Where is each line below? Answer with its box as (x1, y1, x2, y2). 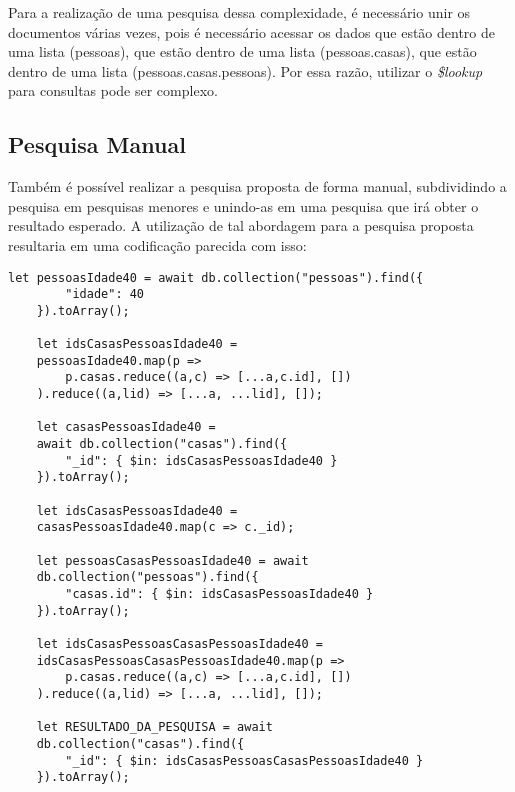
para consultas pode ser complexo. (8, 80, 218, 101)
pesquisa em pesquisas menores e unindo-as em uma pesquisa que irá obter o (8, 195, 479, 216)
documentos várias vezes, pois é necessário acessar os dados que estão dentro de (8, 21, 496, 42)
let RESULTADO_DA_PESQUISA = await (36, 720, 273, 735)
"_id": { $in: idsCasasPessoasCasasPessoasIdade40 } (65, 753, 424, 768)
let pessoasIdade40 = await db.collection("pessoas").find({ (8, 270, 424, 285)
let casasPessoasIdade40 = (36, 420, 216, 435)
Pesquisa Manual (8, 129, 186, 160)
